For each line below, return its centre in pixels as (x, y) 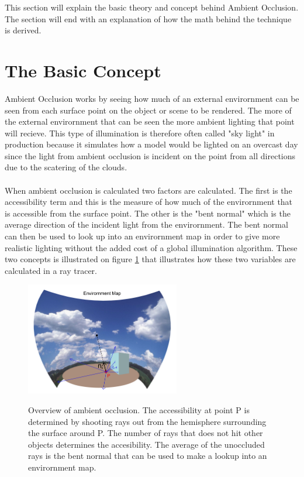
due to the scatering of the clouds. (66, 167)
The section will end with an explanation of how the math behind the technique (148, 18)
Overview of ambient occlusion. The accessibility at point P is (139, 410)
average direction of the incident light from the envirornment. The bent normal (146, 224)
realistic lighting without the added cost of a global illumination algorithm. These (151, 247)
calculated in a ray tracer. (51, 270)
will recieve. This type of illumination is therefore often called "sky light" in (140, 133)
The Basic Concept (83, 70)
